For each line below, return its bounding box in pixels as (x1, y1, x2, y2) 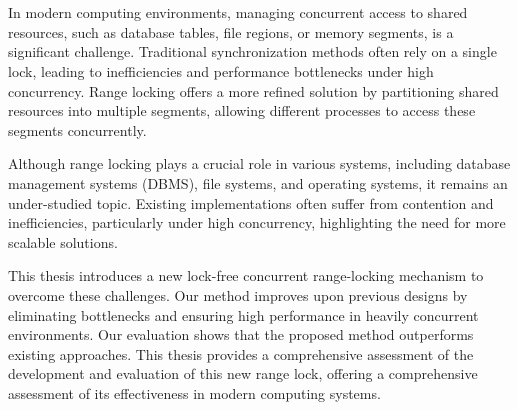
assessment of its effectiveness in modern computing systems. (8, 382, 381, 403)
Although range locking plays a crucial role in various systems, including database (8, 153, 511, 174)
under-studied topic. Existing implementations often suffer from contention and (8, 192, 494, 213)
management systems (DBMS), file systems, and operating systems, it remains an (8, 172, 508, 193)
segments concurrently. (8, 119, 147, 140)
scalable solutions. (8, 231, 118, 252)
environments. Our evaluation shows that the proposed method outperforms (8, 324, 474, 345)
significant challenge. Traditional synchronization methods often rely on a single (8, 41, 497, 62)
